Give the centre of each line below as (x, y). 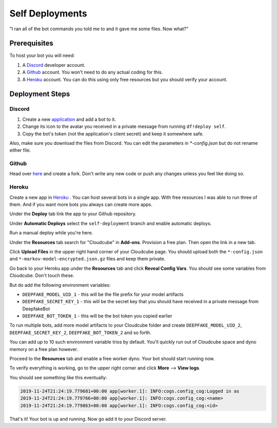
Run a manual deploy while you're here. (51, 233)
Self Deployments (48, 13)
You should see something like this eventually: (58, 377)
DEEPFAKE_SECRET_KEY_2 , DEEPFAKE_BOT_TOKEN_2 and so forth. (80, 332)
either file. (20, 150)
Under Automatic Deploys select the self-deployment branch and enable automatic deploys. (111, 223)
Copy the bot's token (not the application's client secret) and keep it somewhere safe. (113, 134)
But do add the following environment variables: (60, 285)
